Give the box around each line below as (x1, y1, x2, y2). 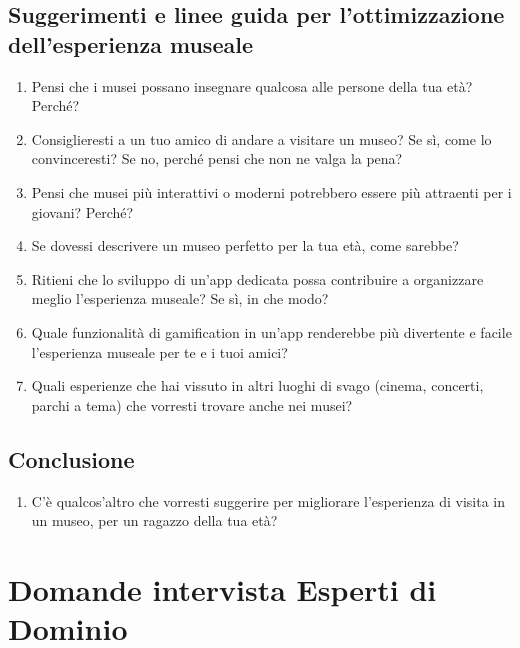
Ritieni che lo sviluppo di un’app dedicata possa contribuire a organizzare (31, 268, 484, 289)
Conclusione (8, 443, 135, 474)
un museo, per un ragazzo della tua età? (31, 510, 278, 531)
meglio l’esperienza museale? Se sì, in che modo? (31, 288, 329, 309)
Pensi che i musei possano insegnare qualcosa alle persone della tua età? (31, 75, 473, 96)
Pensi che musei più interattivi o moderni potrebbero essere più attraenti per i (31, 181, 512, 202)
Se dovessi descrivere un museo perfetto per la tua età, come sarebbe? (31, 235, 459, 256)
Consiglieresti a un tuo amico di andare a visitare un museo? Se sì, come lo (31, 128, 492, 149)
